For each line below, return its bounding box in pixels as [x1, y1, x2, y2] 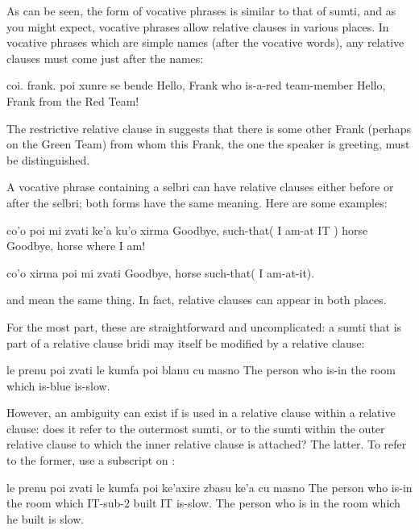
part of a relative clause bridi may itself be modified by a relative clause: [6, 334, 365, 351]
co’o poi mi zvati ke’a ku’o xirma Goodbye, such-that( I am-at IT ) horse [6, 221, 368, 238]
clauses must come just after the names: [6, 49, 204, 66]
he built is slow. [6, 510, 85, 527]
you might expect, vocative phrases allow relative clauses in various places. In [6, 18, 389, 35]
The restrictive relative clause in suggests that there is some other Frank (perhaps [6, 119, 411, 136]
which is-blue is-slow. [6, 377, 110, 394]
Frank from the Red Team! [6, 92, 139, 109]
